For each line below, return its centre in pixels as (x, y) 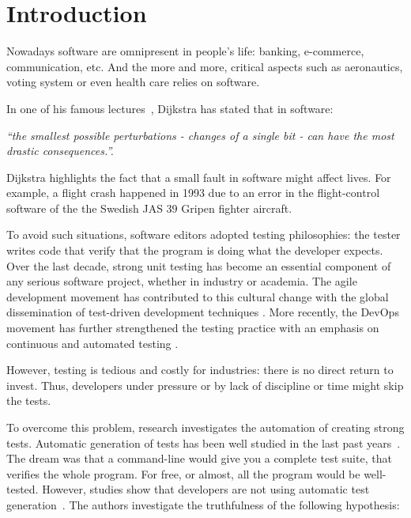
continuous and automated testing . (92, 343)
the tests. (29, 401)
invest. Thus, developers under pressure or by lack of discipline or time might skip (205, 385)
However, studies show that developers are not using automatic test (206, 489)
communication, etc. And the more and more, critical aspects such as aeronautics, (205, 66)
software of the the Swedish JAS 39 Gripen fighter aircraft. (149, 208)
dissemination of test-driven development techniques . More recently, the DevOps (203, 312)
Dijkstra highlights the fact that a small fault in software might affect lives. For (199, 177)
